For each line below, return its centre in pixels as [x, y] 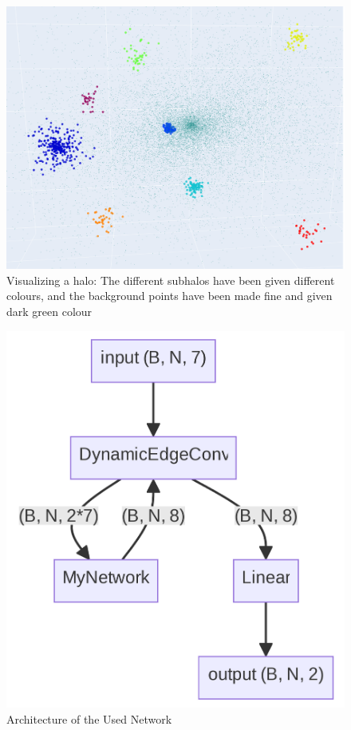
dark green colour [49, 311]
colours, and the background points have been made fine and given [170, 296]
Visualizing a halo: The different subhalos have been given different [171, 280]
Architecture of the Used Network [89, 718]
